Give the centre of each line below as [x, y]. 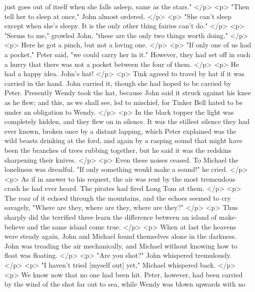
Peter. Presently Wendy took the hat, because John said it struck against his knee [128, 93]
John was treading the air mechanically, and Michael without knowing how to [121, 245]
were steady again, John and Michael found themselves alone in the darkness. [121, 236]
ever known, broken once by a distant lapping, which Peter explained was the [120, 131]
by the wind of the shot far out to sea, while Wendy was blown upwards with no [125, 284]
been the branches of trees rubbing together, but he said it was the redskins [118, 150]
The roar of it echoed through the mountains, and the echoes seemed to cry [118, 198]
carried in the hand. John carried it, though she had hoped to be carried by [118, 83]
